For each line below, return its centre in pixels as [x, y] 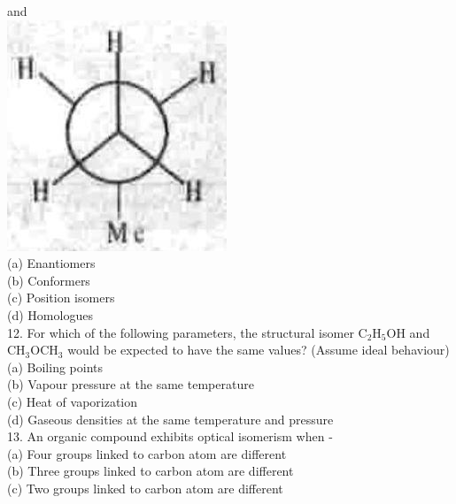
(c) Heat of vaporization [73, 401]
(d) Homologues [50, 314]
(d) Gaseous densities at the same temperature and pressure [170, 419]
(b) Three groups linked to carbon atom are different [151, 471]
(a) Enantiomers [51, 263]
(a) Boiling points [55, 367]
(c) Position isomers [61, 298]
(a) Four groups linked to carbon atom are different [147, 453]
